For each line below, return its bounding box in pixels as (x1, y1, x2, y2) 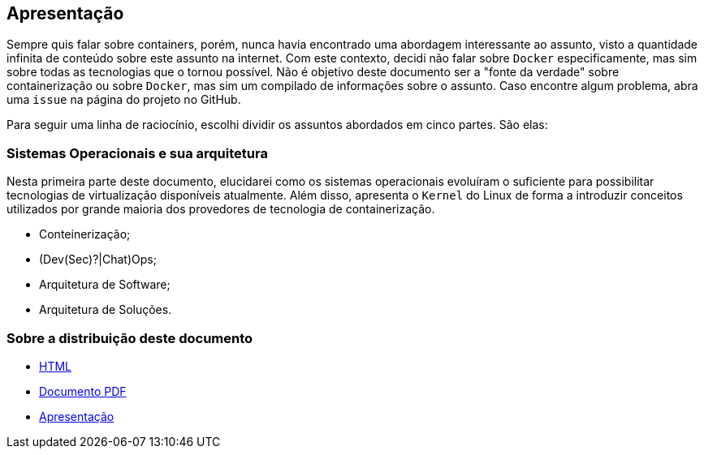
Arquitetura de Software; (39, 277, 171, 292)
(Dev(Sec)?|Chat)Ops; (39, 252, 157, 267)
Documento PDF (39, 384, 127, 398)
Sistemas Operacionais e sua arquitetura (6, 144, 268, 161)
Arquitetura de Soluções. (39, 303, 172, 317)
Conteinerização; (39, 227, 131, 242)
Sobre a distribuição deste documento (6, 329, 253, 346)
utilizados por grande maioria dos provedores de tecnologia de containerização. (6, 202, 435, 217)
